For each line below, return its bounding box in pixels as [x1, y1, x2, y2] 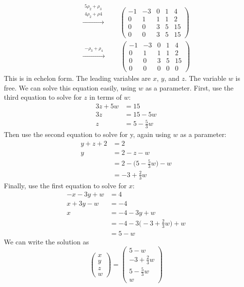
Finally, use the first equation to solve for [4, 180, 127, 190]
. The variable [184, 73, 227, 83]
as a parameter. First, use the [145, 82, 234, 92]
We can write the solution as [4, 236, 89, 246]
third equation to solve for [4, 92, 82, 102]
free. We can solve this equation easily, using [4, 82, 136, 92]
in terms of [89, 92, 122, 102]
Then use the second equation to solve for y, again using [4, 129, 171, 139]
